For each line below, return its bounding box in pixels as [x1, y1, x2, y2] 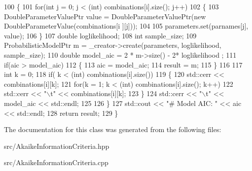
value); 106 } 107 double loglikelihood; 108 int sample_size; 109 [4, 30, 197, 40]
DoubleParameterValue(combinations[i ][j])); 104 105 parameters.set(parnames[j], [4, 21, 249, 31]
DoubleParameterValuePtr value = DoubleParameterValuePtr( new [4, 11, 206, 21]
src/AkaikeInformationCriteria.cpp [4, 157, 108, 168]
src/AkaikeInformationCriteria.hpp [4, 140, 109, 151]
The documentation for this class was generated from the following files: [4, 124, 221, 135]
